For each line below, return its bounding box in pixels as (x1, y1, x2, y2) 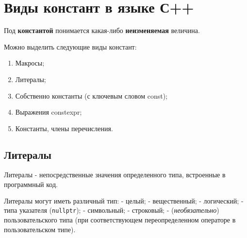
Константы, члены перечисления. (15, 123, 113, 133)
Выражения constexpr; (15, 107, 82, 117)
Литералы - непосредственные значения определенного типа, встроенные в (4, 170, 226, 180)
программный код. (4, 179, 58, 189)
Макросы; (15, 58, 45, 68)
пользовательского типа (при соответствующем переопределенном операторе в (4, 214, 236, 224)
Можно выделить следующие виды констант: (4, 41, 137, 51)
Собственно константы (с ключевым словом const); (15, 90, 168, 101)
